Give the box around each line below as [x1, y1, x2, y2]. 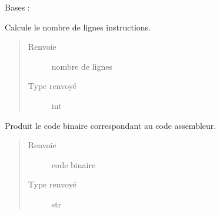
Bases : [5, 1, 30, 13]
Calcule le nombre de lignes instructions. [5, 21, 151, 33]
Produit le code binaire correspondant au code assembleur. [5, 119, 216, 131]
